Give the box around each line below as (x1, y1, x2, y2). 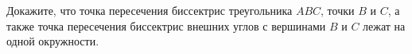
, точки (321, 2, 355, 18)
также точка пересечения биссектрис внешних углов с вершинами (6, 17, 326, 34)
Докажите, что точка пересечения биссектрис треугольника (6, 2, 293, 18)
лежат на (363, 17, 406, 34)
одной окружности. (6, 33, 99, 49)
